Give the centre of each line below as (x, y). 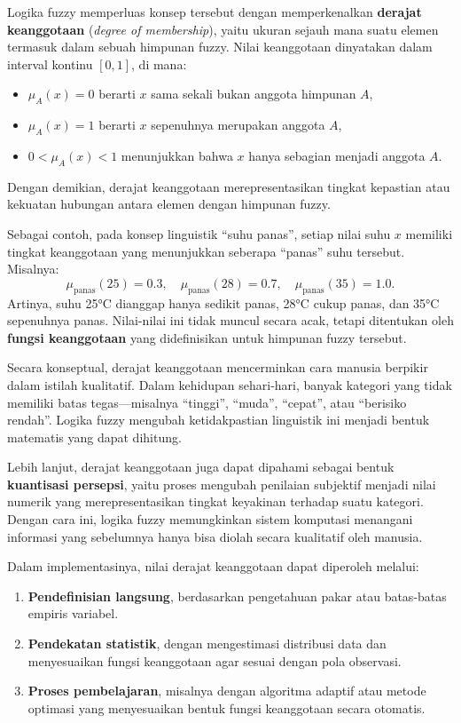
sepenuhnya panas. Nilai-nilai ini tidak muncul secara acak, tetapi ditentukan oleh (230, 320)
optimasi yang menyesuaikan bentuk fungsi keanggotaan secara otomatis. (227, 707)
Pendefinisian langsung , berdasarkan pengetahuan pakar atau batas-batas (237, 596)
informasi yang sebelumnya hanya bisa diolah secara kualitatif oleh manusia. (215, 536)
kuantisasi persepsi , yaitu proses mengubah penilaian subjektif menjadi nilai (222, 484)
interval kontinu (50, 64)
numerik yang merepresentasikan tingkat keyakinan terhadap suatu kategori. (215, 501)
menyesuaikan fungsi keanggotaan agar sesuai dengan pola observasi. (215, 660)
